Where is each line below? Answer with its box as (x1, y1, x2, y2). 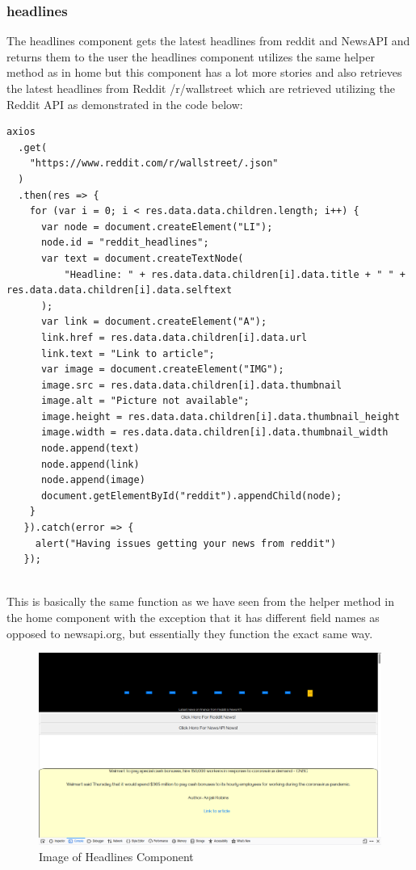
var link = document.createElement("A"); (40, 316, 267, 328)
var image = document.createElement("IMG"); (40, 364, 284, 376)
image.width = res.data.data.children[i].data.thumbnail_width (40, 427, 389, 439)
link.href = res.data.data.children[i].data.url (40, 331, 308, 343)
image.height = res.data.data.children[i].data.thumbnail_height (40, 410, 400, 422)
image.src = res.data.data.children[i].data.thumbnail (40, 379, 342, 391)
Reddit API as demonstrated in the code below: (6, 95, 243, 112)
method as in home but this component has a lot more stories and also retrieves (6, 64, 402, 81)
